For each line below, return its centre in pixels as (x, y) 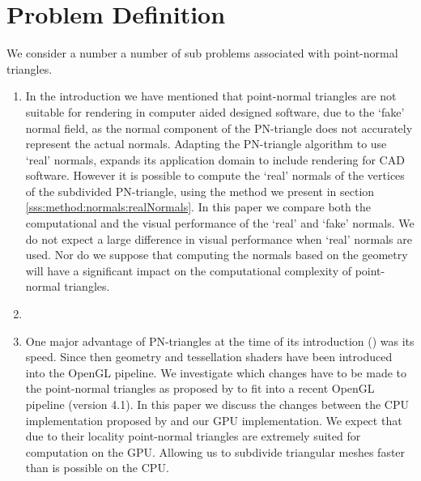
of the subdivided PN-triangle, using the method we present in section (200, 191)
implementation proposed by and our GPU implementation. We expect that (214, 420)
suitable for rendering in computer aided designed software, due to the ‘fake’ (215, 111)
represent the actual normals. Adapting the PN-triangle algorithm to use (206, 144)
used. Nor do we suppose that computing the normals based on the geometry (217, 255)
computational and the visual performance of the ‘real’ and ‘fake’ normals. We (220, 223)
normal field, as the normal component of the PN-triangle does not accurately (219, 128)
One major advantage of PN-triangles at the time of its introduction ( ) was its (220, 341)
